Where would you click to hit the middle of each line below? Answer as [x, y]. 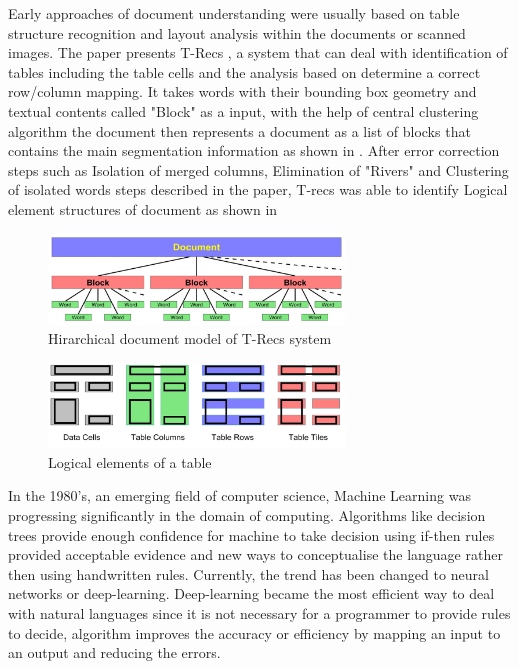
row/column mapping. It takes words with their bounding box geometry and [242, 91]
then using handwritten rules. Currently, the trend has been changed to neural [248, 573]
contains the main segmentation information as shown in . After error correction [254, 150]
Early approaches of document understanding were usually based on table [234, 13]
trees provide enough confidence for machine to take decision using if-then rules [251, 534]
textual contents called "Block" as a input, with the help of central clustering [243, 110]
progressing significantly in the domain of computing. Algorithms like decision [247, 515]
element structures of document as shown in [143, 208]
